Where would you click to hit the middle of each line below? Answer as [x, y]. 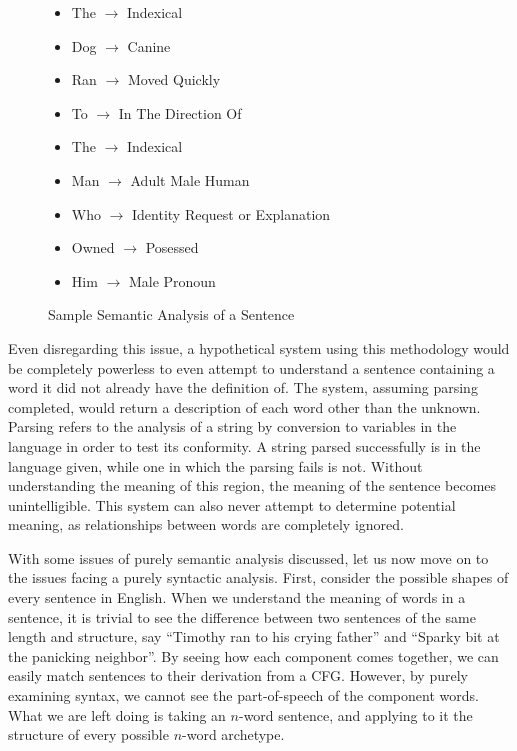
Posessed [172, 247]
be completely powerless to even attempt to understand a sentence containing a [251, 367]
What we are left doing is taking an [117, 714]
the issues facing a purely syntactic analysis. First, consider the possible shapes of [258, 577]
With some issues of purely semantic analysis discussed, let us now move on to [248, 557]
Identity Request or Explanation [231, 213]
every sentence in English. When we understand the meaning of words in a [237, 597]
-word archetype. [233, 734]
